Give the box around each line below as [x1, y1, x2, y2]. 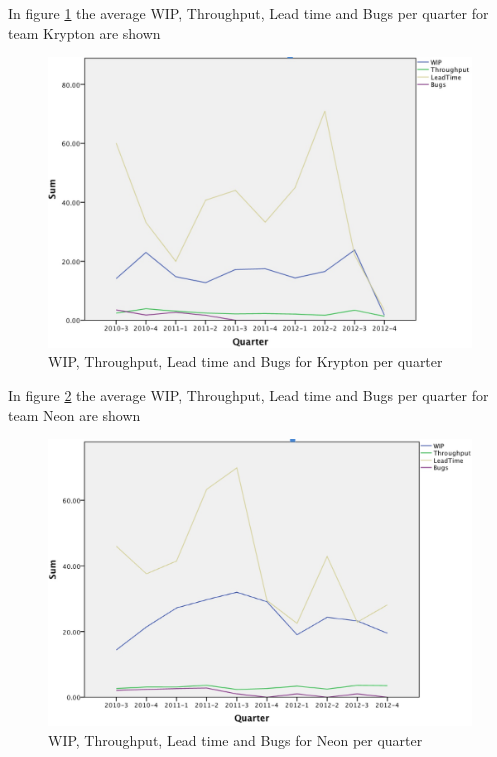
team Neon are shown [8, 404, 141, 425]
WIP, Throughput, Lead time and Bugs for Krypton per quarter [48, 351, 443, 372]
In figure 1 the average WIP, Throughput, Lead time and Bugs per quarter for [8, 3, 489, 23]
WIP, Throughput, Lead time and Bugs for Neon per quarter [48, 729, 423, 750]
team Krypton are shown [8, 22, 161, 43]
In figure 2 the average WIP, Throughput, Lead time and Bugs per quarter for [8, 385, 489, 406]
